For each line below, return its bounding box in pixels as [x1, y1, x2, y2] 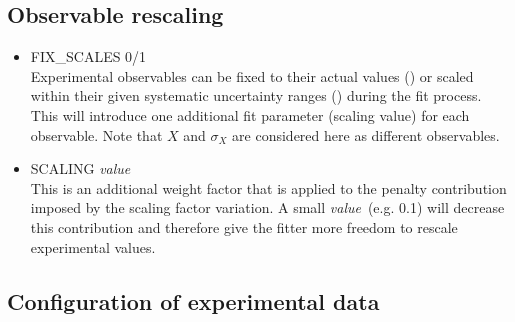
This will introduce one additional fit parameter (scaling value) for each [30, 104, 470, 125]
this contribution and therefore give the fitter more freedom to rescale [30, 216, 458, 237]
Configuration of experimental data [7, 285, 380, 316]
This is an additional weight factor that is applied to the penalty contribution [30, 177, 507, 198]
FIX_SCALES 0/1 [30, 46, 147, 67]
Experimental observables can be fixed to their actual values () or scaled [30, 65, 474, 86]
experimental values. [30, 236, 156, 257]
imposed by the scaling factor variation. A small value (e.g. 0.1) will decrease [30, 197, 505, 218]
